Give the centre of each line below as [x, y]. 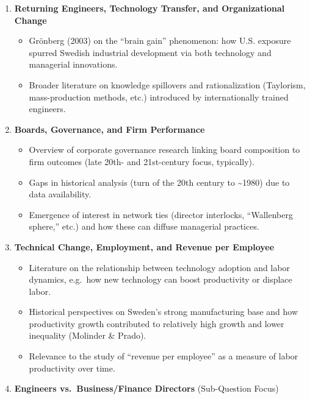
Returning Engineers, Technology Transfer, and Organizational [150, 8]
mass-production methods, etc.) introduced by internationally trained [159, 97]
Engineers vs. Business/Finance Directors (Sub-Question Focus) [146, 388]
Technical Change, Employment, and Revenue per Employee [144, 246]
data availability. [60, 194]
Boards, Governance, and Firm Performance [110, 129]
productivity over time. [72, 368]
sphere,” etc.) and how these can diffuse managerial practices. [144, 226]
